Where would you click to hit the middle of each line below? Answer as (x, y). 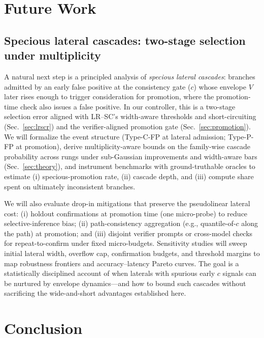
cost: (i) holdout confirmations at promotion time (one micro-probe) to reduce (126, 213)
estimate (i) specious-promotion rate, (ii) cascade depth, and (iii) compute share (129, 176)
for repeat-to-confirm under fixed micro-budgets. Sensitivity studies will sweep (126, 243)
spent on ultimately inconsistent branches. (70, 186)
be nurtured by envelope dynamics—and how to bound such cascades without (125, 283)
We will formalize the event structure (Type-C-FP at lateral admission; (115, 136)
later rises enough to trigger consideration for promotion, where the (109, 96)
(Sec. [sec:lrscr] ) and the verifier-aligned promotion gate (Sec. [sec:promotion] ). (127, 126)
